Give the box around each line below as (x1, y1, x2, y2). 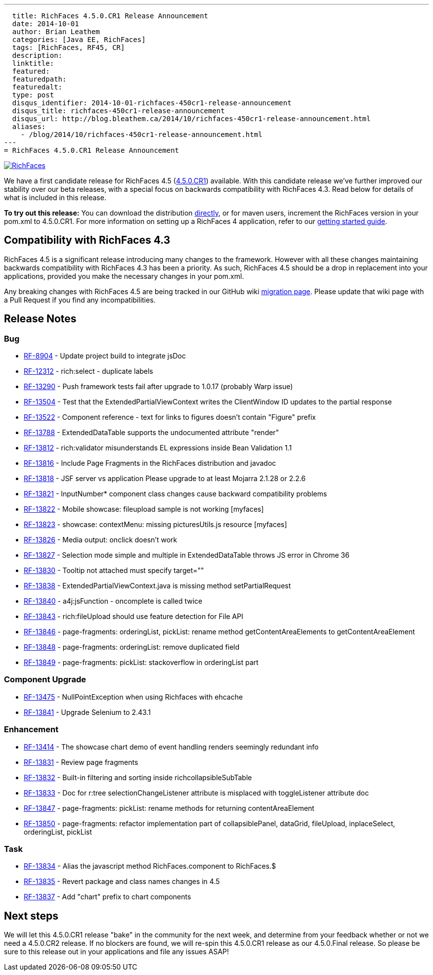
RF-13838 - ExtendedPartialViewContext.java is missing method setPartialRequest (24, 581, 291, 590)
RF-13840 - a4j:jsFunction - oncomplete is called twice (24, 597, 203, 606)
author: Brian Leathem (12, 28, 100, 36)
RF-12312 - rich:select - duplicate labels (24, 367, 153, 376)
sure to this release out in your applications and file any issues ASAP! (4, 947, 229, 956)
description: (12, 51, 63, 59)
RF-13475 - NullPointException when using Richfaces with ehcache (24, 692, 243, 701)
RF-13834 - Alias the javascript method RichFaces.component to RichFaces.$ (24, 862, 276, 871)
